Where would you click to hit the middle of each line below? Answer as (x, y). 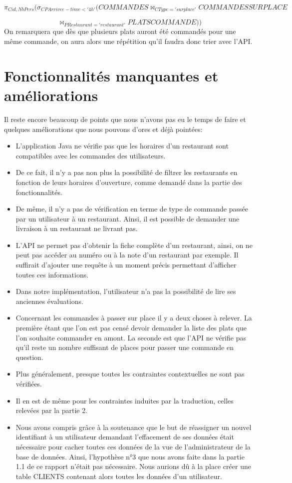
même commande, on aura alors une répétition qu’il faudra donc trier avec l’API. (128, 41)
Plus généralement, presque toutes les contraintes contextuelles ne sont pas (130, 374)
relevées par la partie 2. (52, 410)
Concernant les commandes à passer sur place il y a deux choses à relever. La (134, 318)
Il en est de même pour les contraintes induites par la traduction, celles (125, 400)
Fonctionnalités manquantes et (111, 75)
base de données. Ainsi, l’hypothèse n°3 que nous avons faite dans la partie (130, 456)
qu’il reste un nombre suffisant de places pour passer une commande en (125, 347)
